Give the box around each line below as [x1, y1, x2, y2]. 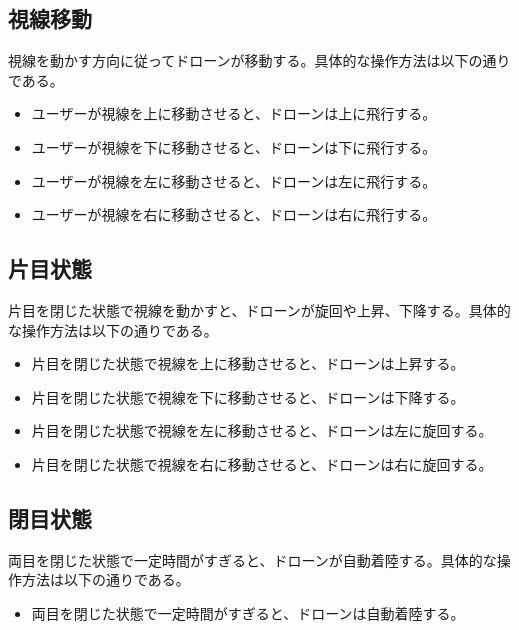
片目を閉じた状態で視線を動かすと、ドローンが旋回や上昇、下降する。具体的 [8, 299, 511, 320]
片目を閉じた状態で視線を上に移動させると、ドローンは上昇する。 [31, 353, 465, 374]
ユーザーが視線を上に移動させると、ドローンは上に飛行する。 [31, 103, 437, 124]
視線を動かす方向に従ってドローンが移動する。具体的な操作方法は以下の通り [8, 50, 511, 71]
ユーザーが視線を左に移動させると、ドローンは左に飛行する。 [31, 170, 437, 191]
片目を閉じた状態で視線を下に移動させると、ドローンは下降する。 [31, 386, 465, 407]
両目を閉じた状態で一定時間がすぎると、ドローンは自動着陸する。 [31, 602, 465, 623]
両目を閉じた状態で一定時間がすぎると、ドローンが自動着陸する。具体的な [8, 549, 497, 570]
